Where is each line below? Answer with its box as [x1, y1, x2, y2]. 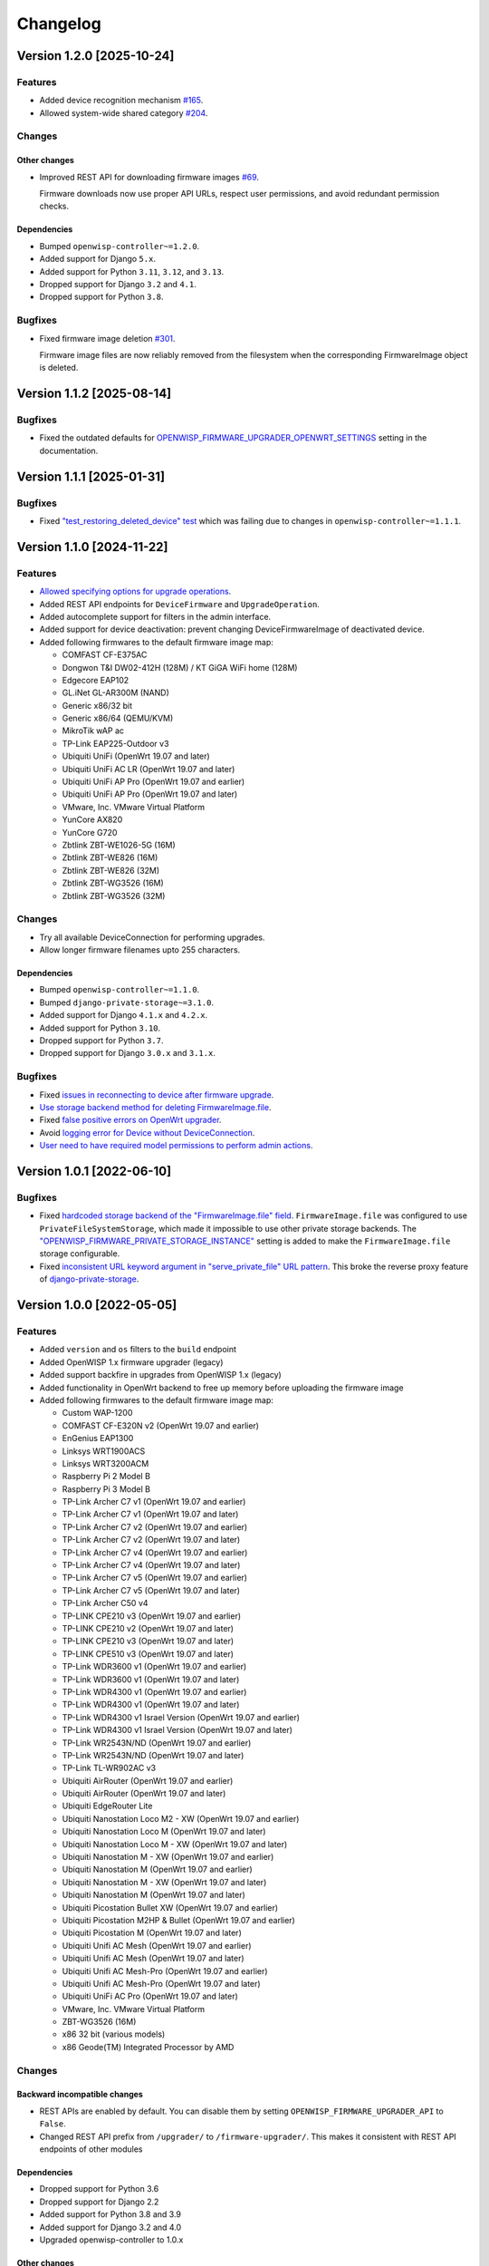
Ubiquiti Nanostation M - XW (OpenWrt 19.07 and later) [62, 1876, 267, 1887]
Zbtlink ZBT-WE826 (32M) [62, 865, 160, 876]
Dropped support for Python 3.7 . [39, 1035, 164, 1046]
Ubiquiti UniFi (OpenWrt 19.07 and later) [62, 750, 210, 761]
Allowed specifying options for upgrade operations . [39, 586, 232, 597]
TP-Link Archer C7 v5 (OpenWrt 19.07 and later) [62, 1584, 240, 1595]
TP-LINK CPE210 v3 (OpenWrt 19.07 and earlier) [62, 1610, 242, 1622]
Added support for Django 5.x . [39, 254, 156, 265]
